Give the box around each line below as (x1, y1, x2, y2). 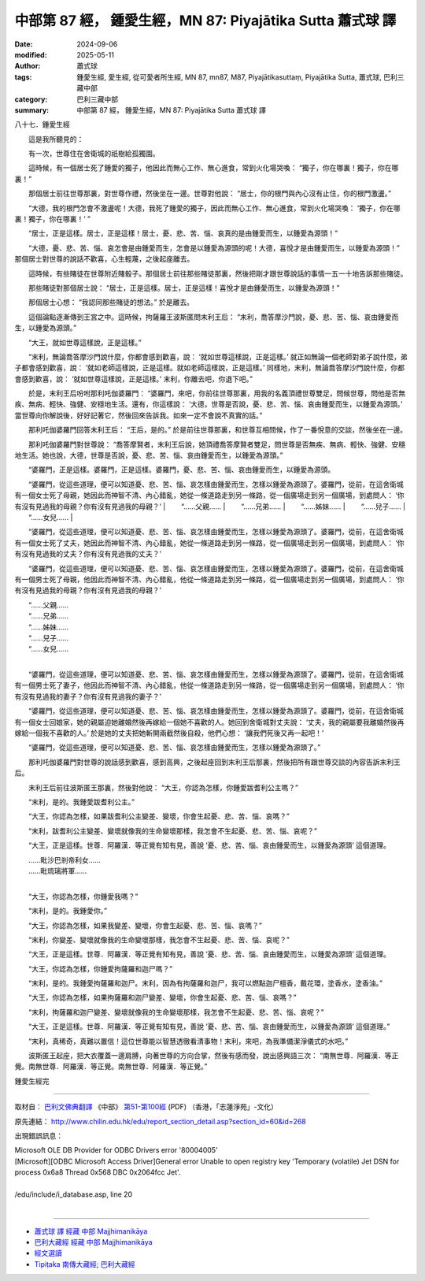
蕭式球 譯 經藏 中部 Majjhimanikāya (34, 1226, 148, 1236)
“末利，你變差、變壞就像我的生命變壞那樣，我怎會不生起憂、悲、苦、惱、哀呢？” (28, 934, 290, 945)
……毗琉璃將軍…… (28, 866, 87, 875)
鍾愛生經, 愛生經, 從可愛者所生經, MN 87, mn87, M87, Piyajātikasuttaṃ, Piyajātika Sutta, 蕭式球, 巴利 (76, 72, 397, 82)
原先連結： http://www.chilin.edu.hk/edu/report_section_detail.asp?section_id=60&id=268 (14, 1116, 306, 1126)
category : (14, 95, 48, 104)
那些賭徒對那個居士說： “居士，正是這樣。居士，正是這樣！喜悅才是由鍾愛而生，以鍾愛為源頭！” (28, 283, 340, 292)
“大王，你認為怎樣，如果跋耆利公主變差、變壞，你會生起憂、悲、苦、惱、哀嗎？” (28, 811, 290, 821)
